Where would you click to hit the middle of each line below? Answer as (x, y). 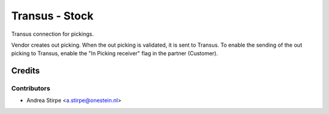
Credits (26, 71)
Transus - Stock (52, 16)
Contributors (31, 89)
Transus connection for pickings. (53, 34)
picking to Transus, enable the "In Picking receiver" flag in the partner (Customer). (115, 53)
